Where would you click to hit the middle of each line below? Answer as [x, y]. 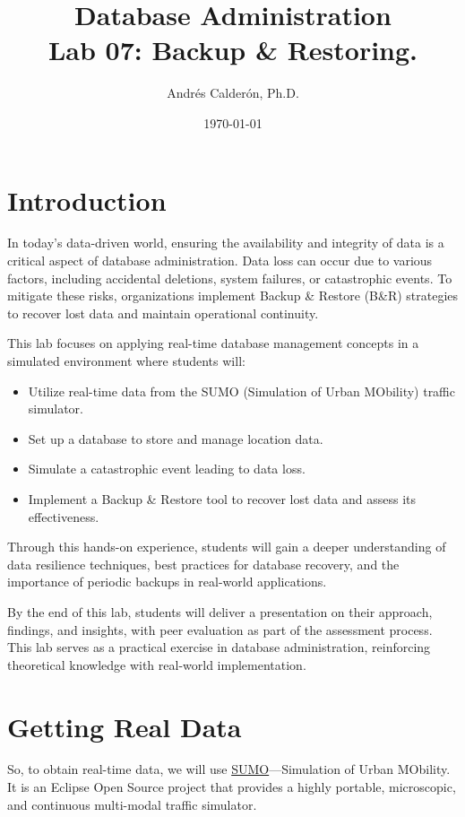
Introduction [87, 200]
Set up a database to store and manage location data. [176, 438]
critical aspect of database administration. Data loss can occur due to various [220, 261]
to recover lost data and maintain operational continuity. [163, 313]
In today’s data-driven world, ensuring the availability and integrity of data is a [226, 243]
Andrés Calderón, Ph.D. [233, 93]
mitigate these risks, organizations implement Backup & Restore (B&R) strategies [233, 296]
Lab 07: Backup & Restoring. [233, 50]
